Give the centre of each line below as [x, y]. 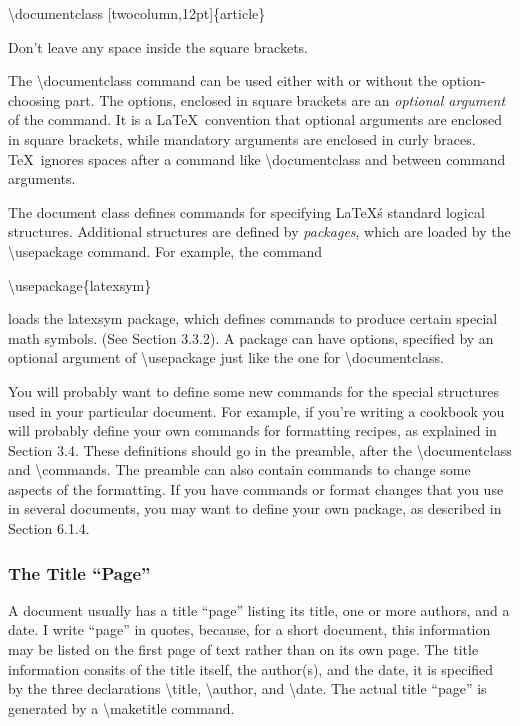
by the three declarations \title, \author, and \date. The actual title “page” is [247, 688]
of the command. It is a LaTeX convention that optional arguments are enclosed [255, 119]
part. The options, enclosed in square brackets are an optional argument [285, 99]
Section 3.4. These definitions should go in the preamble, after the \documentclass [260, 449]
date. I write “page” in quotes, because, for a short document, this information [249, 629]
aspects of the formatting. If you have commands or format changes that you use [256, 488]
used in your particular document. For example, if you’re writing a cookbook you [256, 410]
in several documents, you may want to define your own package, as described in [255, 508]
